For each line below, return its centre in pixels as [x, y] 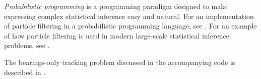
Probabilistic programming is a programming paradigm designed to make [116, 6]
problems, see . [27, 45]
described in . [25, 72]
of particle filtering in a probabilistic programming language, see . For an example [130, 26]
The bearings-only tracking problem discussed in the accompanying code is [120, 62]
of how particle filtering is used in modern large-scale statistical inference [117, 35]
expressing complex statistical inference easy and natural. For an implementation [129, 16]
